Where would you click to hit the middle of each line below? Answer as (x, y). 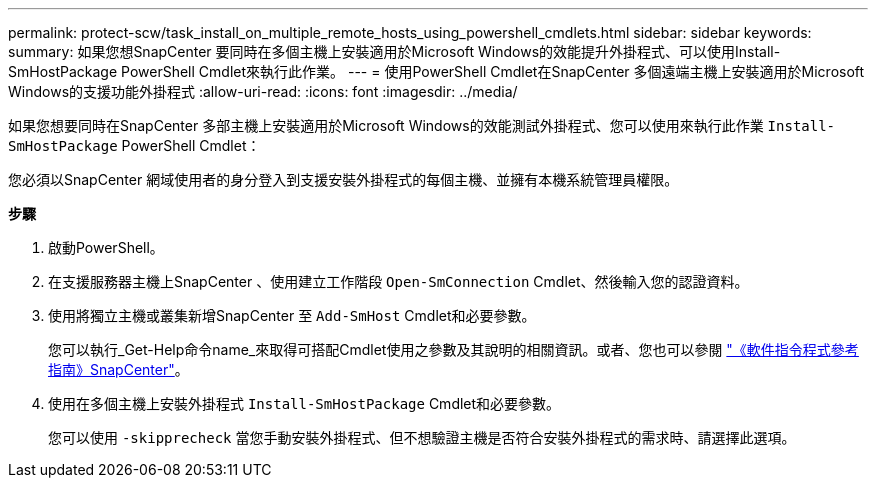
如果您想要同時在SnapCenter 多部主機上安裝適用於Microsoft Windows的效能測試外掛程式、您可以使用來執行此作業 (386, 125)
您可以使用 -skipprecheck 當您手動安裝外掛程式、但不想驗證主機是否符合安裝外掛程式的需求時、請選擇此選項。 (422, 437)
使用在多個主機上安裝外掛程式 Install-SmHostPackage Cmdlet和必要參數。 (304, 403)
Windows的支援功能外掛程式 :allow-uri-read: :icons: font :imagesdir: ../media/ (263, 91)
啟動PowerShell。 (106, 247)
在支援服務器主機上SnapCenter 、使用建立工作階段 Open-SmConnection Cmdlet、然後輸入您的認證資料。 (398, 281)
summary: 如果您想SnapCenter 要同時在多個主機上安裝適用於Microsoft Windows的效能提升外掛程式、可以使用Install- (394, 51)
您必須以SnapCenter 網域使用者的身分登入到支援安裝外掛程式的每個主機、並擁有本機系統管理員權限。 (343, 179)
